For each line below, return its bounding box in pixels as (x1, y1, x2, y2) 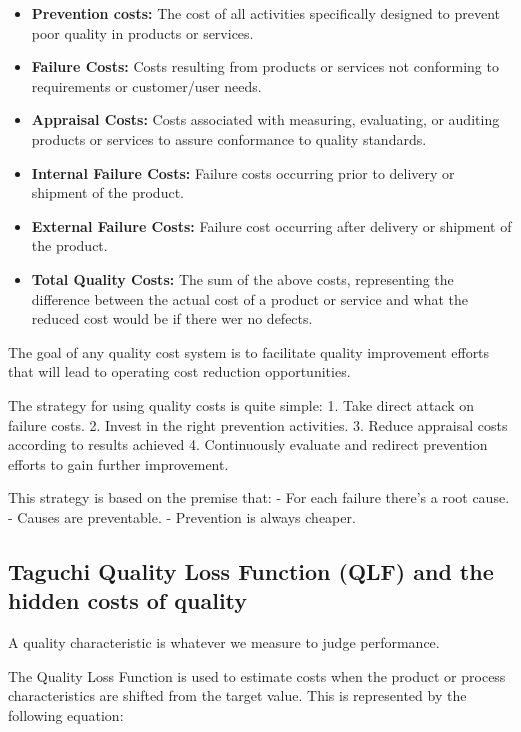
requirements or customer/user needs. (31, 75, 262, 96)
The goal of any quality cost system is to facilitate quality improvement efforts (8, 341, 490, 362)
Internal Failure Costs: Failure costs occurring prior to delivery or (31, 162, 455, 183)
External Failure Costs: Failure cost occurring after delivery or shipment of (31, 215, 512, 236)
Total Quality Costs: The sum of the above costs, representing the (31, 268, 454, 289)
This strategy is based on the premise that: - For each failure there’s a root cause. (8, 487, 510, 508)
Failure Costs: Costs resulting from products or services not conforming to (31, 56, 499, 77)
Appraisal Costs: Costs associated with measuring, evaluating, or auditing (31, 109, 500, 130)
